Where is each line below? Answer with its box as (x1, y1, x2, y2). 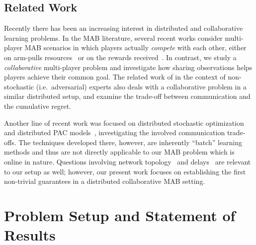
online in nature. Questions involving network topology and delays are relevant (4, 156, 251, 166)
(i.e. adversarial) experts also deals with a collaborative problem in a (36, 81, 247, 91)
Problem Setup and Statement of (4, 205, 236, 225)
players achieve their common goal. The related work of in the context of (4, 72, 226, 82)
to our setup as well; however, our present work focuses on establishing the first (4, 166, 246, 176)
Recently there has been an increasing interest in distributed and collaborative (4, 23, 243, 33)
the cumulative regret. (4, 100, 72, 111)
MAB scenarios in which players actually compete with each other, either (24, 42, 247, 53)
